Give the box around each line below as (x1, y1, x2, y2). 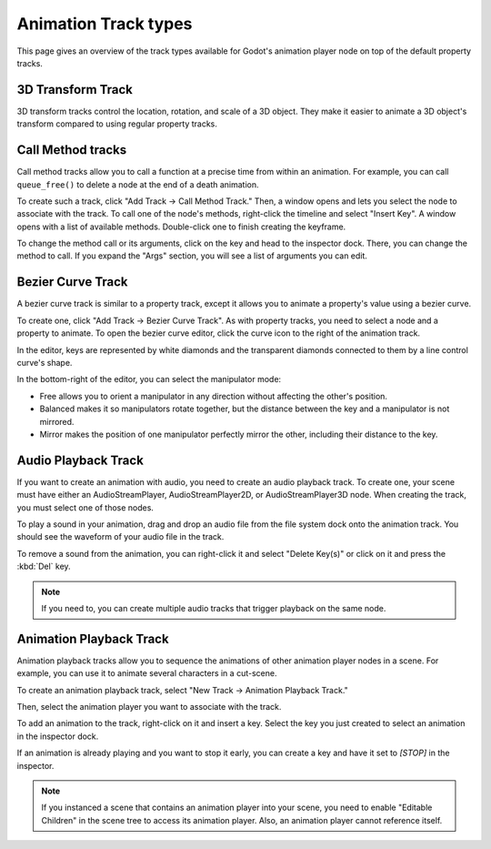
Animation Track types (16, 14, 193, 34)
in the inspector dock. (16, 731, 99, 742)
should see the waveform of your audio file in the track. (16, 531, 225, 542)
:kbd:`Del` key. (16, 561, 72, 572)
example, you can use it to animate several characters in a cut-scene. (16, 668, 277, 679)
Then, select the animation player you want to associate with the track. (16, 702, 282, 713)
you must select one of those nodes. (16, 501, 155, 513)
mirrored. (39, 416, 75, 427)
